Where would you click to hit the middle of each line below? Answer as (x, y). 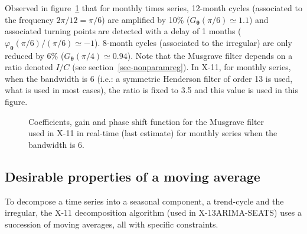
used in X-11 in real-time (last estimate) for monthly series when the (153, 133)
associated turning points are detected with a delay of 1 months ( (123, 31)
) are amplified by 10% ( (146, 19)
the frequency (29, 19)
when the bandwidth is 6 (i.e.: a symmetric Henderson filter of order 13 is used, (149, 78)
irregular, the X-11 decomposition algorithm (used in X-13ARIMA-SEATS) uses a (153, 212)
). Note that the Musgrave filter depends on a (210, 55)
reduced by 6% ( (35, 55)
